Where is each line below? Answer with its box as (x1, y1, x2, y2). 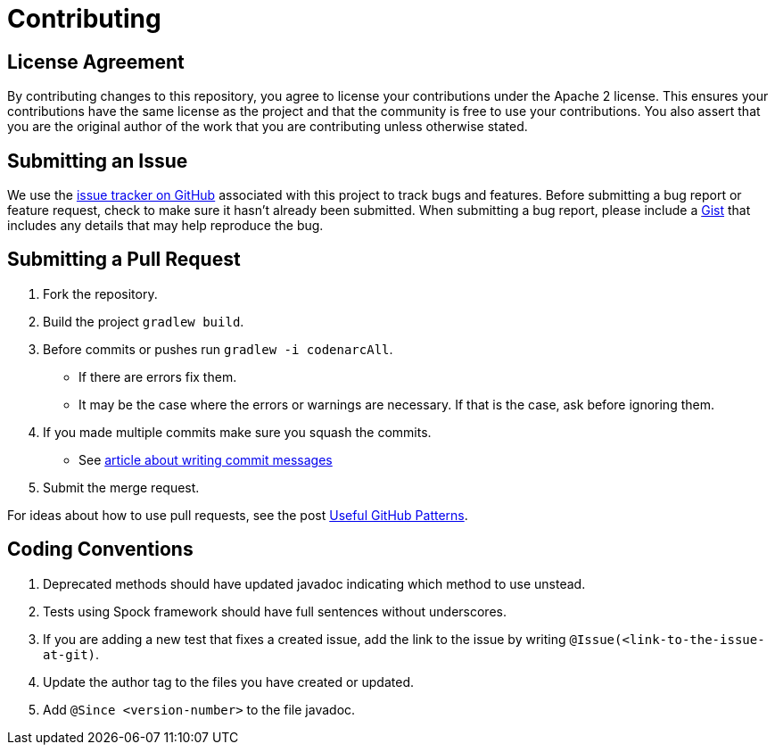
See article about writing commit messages (78, 451, 333, 467)
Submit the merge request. (43, 479, 200, 495)
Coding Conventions (7, 538, 194, 561)
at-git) (43, 647, 96, 662)
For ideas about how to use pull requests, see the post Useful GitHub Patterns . (7, 507, 468, 523)
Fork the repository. (43, 285, 158, 302)
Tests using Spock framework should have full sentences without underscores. (43, 603, 507, 619)
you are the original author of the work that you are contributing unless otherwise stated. (7, 119, 528, 135)
